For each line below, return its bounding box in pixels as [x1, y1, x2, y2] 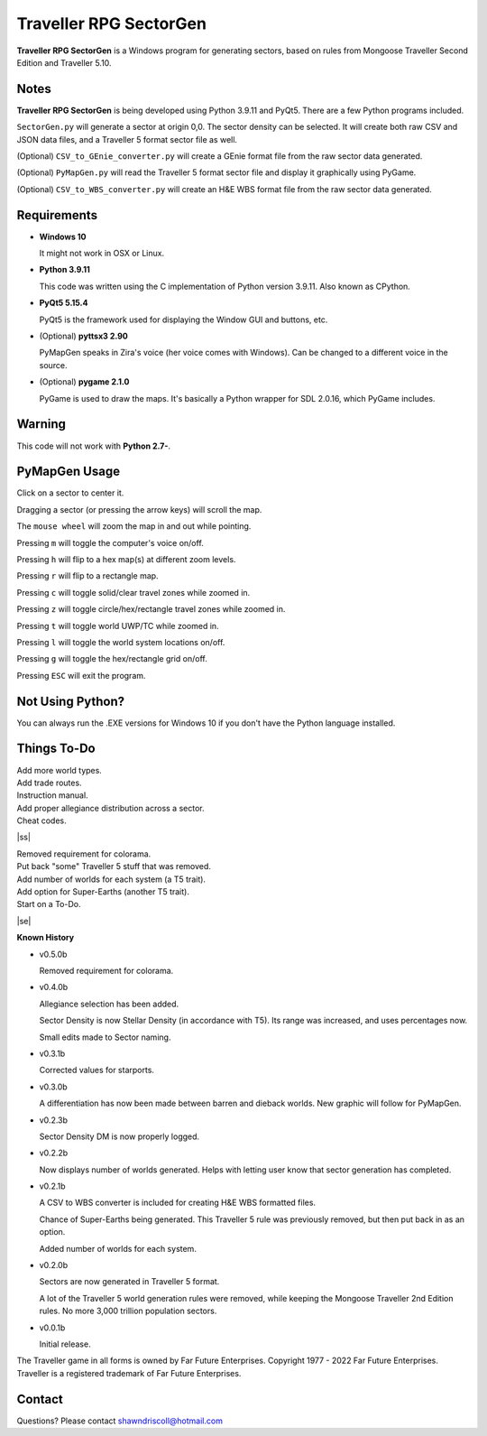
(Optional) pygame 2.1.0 [39, 376, 130, 387]
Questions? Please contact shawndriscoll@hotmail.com [16, 1415, 223, 1426]
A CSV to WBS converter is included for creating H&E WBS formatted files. [39, 1197, 316, 1209]
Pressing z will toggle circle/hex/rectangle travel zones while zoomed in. [16, 604, 286, 615]
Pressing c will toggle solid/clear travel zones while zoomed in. [16, 587, 251, 598]
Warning [16, 416, 67, 432]
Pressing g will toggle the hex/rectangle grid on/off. [16, 653, 207, 664]
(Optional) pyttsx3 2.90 [39, 330, 128, 342]
